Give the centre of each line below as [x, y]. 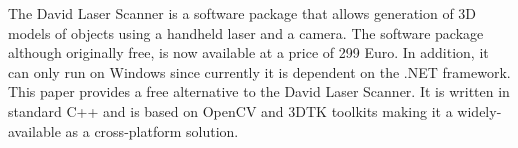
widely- [479, 110]
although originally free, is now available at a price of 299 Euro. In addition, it [248, 52]
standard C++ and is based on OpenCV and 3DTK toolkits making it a [230, 110]
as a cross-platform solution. [152, 130]
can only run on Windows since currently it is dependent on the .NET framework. [259, 71]
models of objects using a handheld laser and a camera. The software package [246, 32]
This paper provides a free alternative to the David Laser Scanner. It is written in [259, 91]
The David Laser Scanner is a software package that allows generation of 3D [242, 13]
